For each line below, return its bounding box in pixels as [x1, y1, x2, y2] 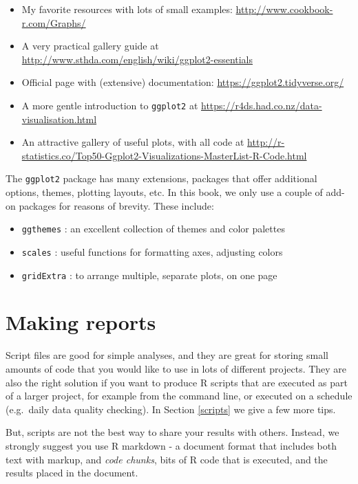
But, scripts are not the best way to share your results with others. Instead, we [6, 425, 339, 439]
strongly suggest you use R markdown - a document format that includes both [6, 438, 337, 452]
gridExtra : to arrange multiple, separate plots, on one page [21, 267, 277, 282]
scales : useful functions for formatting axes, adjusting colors [21, 244, 283, 258]
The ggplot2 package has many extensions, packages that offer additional [6, 171, 317, 186]
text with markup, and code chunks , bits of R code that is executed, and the [6, 452, 328, 466]
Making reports [6, 308, 156, 336]
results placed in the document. [6, 465, 138, 480]
